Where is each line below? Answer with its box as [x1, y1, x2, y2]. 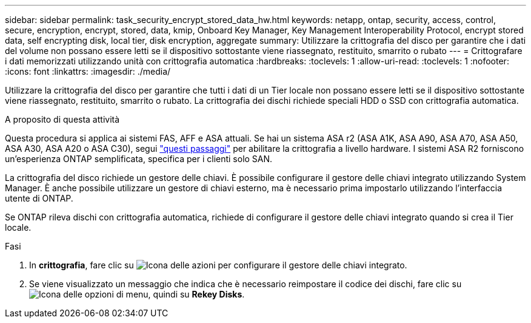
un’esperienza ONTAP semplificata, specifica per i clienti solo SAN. [5, 154, 273, 164]
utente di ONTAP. [5, 193, 73, 203]
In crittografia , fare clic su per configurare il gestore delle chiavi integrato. [29, 260, 407, 270]
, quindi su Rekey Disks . [148, 289, 245, 299]
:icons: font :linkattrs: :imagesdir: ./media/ [5, 66, 171, 76]
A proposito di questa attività [5, 114, 120, 124]
